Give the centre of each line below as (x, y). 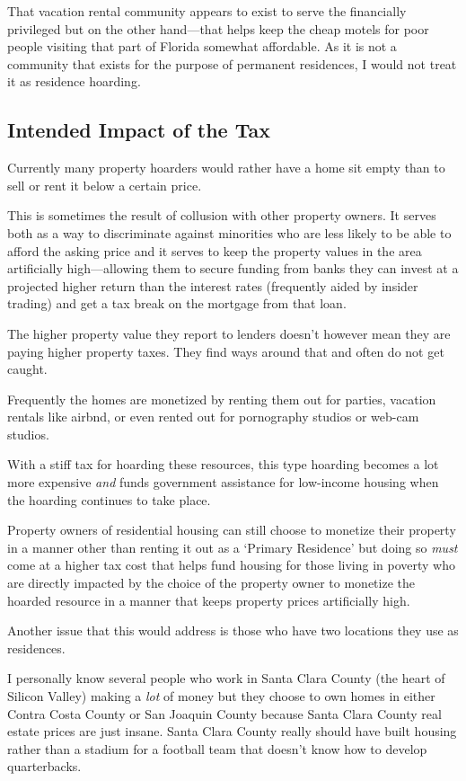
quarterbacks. (44, 766)
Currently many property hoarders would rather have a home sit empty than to (226, 168)
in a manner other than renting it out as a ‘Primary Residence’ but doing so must (233, 547)
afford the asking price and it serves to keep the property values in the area (215, 250)
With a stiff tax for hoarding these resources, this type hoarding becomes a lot (223, 464)
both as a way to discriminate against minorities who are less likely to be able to (229, 232)
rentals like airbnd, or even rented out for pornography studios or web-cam (213, 417)
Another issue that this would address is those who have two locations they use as (233, 630)
